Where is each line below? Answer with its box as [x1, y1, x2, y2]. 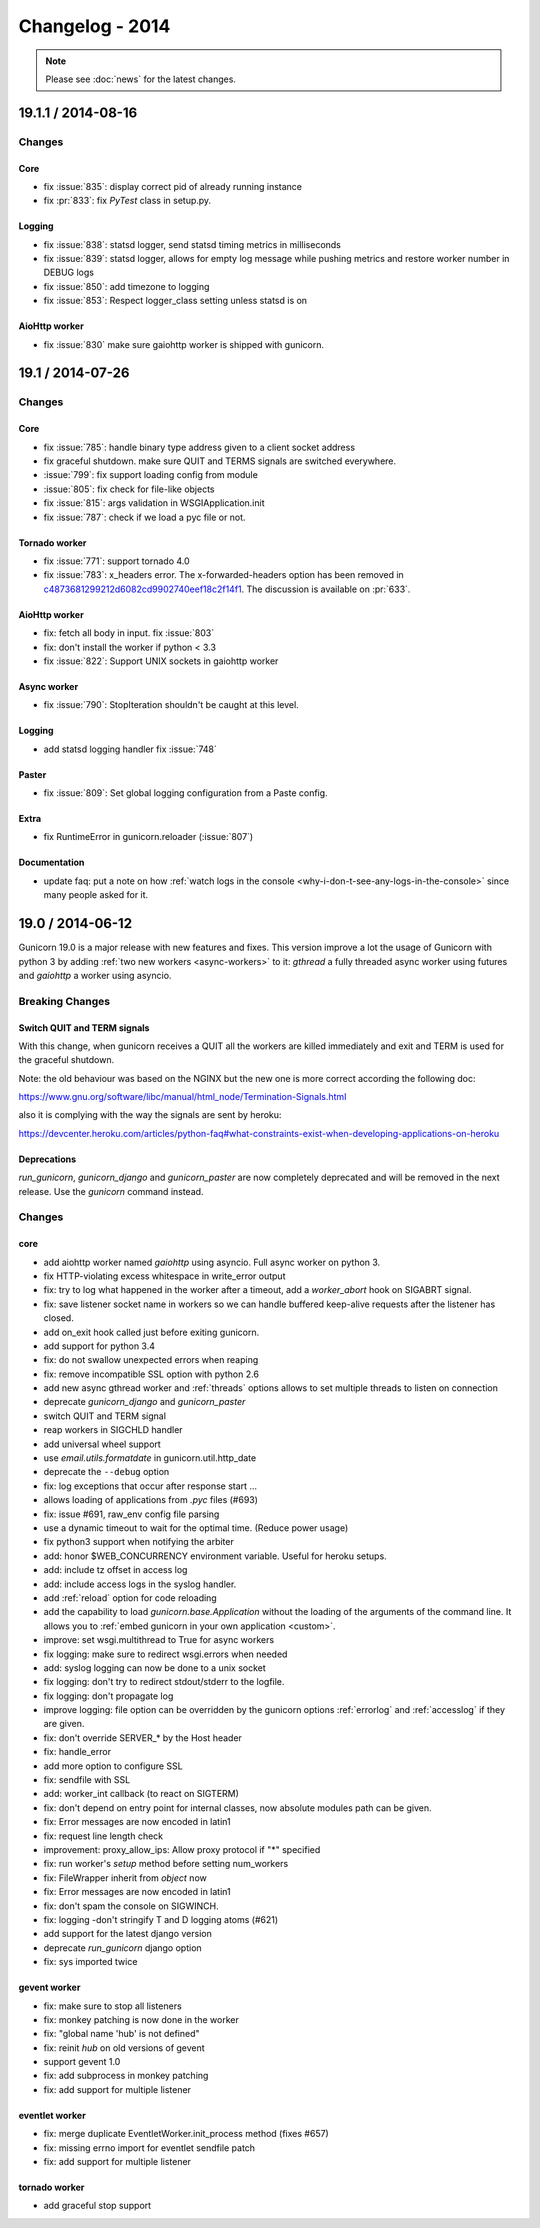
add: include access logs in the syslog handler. [43, 1578, 237, 1590]
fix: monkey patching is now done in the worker [43, 2013, 239, 2025]
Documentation [18, 856, 85, 869]
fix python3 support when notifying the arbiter [43, 1536, 234, 1548]
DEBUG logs [43, 266, 95, 279]
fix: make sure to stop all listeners [43, 2000, 182, 2012]
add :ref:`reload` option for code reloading [43, 1591, 217, 1604]
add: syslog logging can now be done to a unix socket [43, 1661, 267, 1674]
